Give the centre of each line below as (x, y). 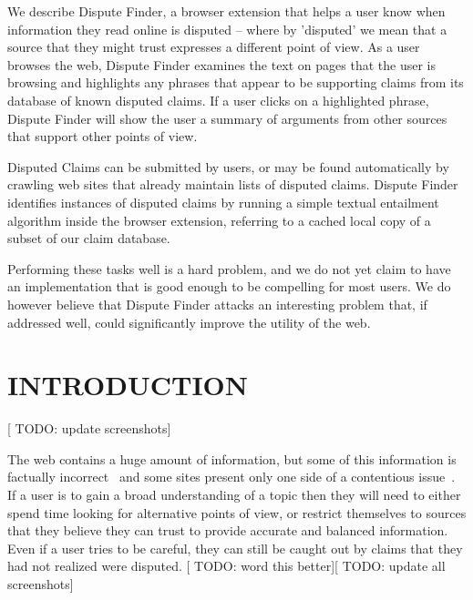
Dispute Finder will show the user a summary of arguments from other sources (227, 118)
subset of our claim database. (89, 238)
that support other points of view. (103, 136)
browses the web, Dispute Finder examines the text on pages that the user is (221, 64)
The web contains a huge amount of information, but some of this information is (232, 458)
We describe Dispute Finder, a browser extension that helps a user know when (226, 11)
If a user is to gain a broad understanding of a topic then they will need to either (234, 494)
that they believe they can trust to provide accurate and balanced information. (228, 530)
